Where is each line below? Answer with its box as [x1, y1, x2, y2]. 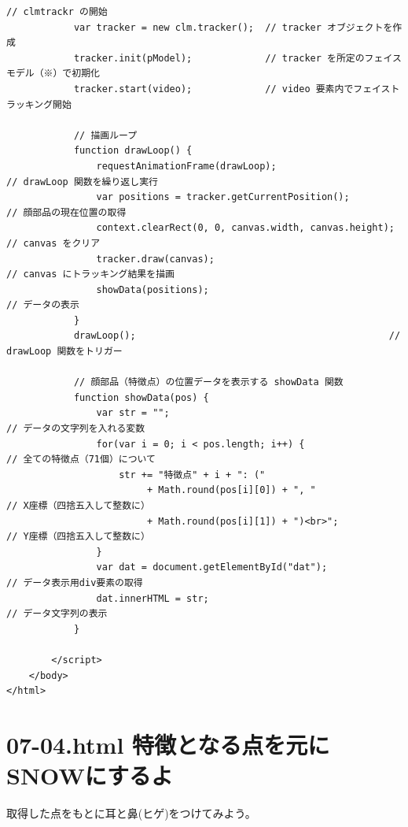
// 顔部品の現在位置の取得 [6, 206, 127, 218]
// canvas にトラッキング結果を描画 [6, 269, 175, 280]
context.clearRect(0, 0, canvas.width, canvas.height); [96, 222, 395, 234]
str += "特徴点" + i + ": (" [119, 469, 266, 480]
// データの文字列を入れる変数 [6, 423, 145, 435]
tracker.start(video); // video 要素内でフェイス [73, 83, 391, 95]
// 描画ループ [73, 129, 138, 141]
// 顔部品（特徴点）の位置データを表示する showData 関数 [73, 376, 344, 388]
